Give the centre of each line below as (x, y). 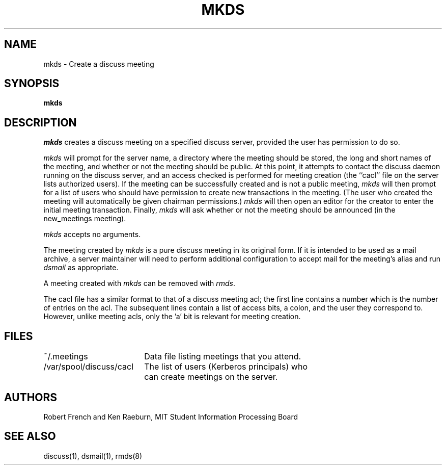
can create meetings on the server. (211, 377)
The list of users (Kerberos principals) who (226, 367)
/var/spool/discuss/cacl (89, 367)
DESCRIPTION (40, 122)
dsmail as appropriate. (81, 268)
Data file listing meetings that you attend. (223, 357)
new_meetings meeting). (85, 219)
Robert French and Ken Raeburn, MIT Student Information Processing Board (171, 416)
